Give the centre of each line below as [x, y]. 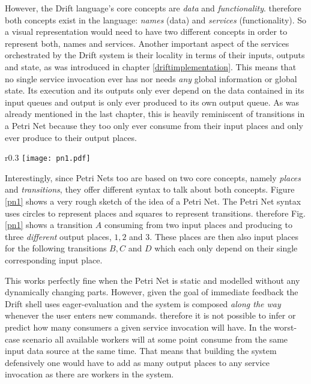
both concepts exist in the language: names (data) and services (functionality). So [156, 19]
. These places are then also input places [224, 236]
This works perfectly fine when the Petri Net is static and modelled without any [152, 280]
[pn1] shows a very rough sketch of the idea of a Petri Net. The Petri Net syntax [153, 201]
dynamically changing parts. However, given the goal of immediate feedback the [152, 292]
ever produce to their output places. [71, 137]
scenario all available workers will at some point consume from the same [155, 339]
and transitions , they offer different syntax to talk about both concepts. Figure [150, 189]
